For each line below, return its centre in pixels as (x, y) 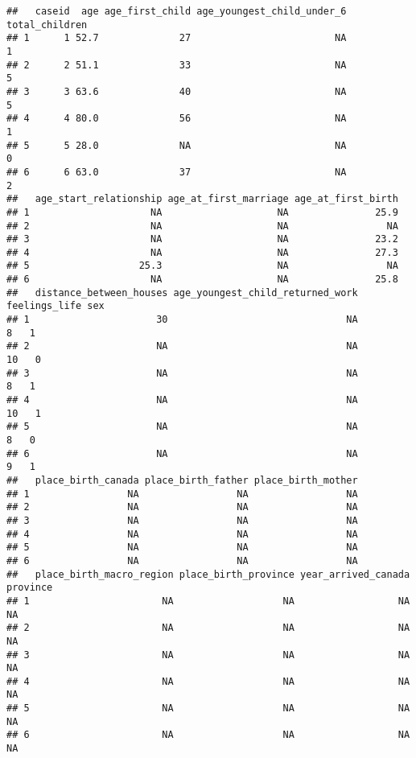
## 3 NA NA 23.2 (202, 239)
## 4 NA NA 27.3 (202, 252)
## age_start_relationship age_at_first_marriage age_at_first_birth (202, 199)
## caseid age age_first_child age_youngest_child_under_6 (177, 11)
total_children (47, 25)
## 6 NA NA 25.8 (202, 280)
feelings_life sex (56, 306)
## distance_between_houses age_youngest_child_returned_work (182, 292)
